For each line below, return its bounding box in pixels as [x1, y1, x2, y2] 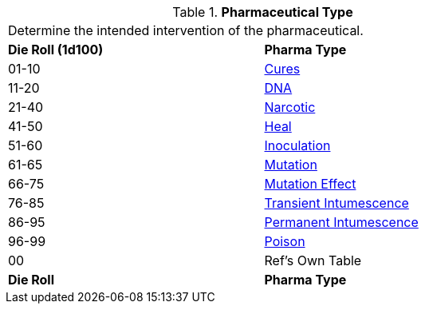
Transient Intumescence [264, 195, 409, 211]
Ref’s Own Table [264, 252, 362, 268]
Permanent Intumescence [264, 214, 419, 230]
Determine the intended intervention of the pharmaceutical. [8, 22, 364, 38]
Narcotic [264, 99, 316, 115]
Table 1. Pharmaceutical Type [172, 4, 353, 20]
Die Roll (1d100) [8, 42, 104, 58]
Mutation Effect [264, 176, 356, 192]
